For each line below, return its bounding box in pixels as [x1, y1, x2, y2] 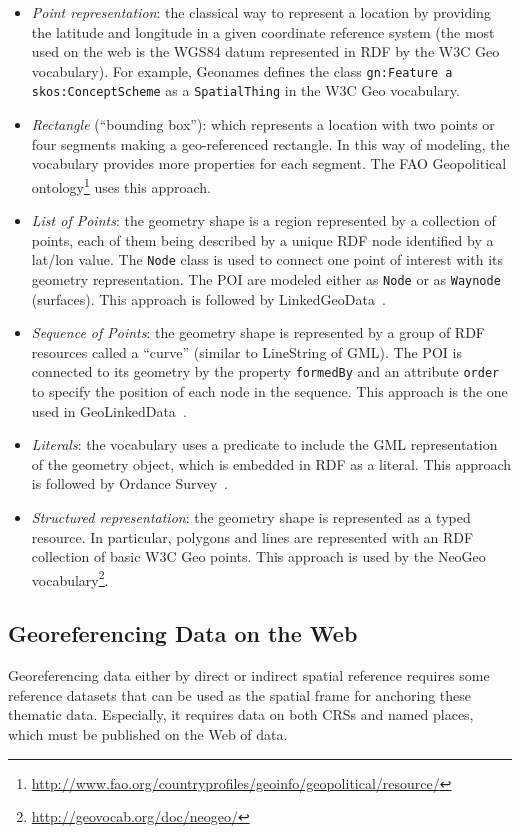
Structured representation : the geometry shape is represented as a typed [31, 507, 471, 528]
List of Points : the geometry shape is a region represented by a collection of [31, 210, 496, 231]
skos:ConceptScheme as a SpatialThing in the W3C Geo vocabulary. [31, 80, 460, 101]
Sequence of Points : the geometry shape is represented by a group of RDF [31, 322, 486, 343]
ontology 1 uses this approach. [31, 173, 211, 197]
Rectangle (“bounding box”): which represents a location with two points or [31, 114, 495, 135]
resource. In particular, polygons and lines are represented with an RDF [31, 526, 474, 547]
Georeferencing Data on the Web [8, 618, 358, 649]
